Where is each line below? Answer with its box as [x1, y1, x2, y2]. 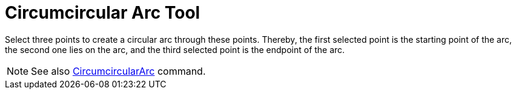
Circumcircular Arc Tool [5, 2, 200, 23]
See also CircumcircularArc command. [31, 64, 206, 77]
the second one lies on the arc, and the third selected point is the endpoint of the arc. [5, 44, 345, 55]
